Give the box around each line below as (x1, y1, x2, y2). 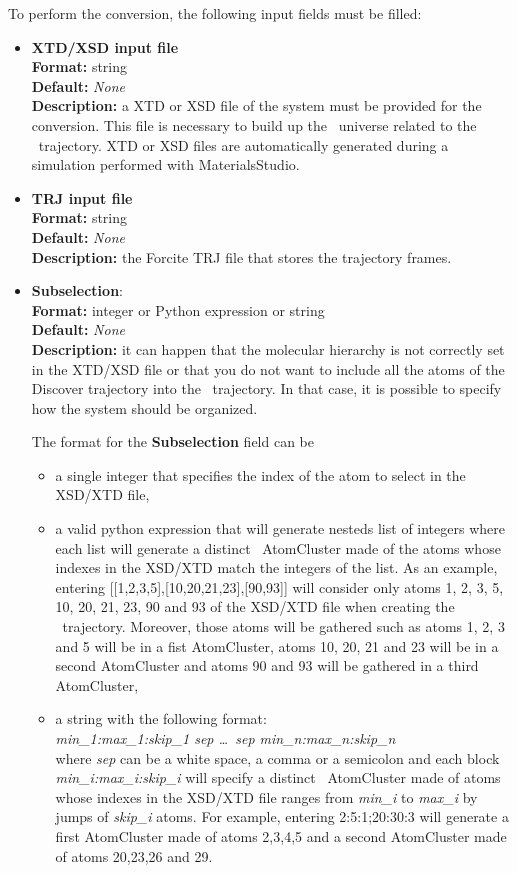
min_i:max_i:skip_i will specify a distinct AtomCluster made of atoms (55, 767, 501, 788)
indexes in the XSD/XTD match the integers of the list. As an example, (55, 557, 498, 578)
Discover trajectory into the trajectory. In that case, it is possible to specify (31, 378, 502, 399)
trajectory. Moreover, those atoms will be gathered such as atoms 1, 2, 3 (62, 616, 505, 637)
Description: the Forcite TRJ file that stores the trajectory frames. (31, 246, 452, 267)
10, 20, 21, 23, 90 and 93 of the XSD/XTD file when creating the (55, 596, 455, 617)
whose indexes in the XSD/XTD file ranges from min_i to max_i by (55, 786, 478, 807)
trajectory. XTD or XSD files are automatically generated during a (38, 134, 449, 155)
